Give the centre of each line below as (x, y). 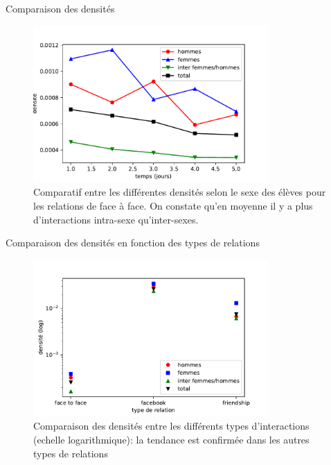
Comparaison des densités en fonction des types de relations (133, 243)
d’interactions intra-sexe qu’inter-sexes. (116, 219)
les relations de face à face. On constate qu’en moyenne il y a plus (173, 205)
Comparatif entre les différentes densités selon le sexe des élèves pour (180, 192)
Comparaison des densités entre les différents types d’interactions (171, 426)
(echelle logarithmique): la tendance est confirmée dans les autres (171, 439)
